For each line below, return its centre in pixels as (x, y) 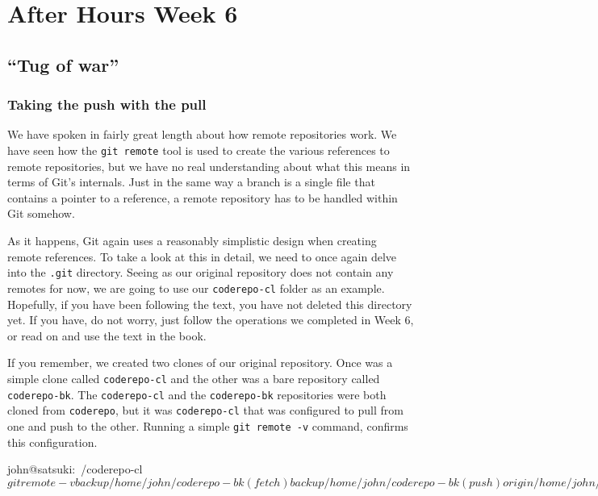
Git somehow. (41, 213)
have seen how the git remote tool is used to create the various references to (199, 150)
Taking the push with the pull (107, 104)
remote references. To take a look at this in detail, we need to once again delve (202, 256)
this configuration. (52, 442)
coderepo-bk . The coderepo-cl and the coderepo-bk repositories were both (197, 394)
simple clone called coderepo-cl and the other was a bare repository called (194, 378)
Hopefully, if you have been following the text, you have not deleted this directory (210, 304)
